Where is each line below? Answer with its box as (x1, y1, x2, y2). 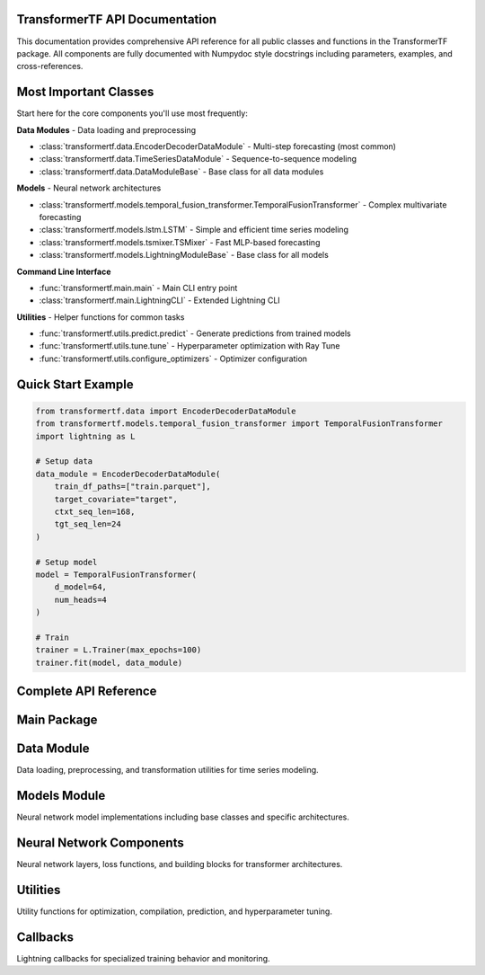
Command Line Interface (16, 266, 111, 277)
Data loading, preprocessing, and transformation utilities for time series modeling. (16, 765, 319, 776)
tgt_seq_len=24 (54, 519, 121, 529)
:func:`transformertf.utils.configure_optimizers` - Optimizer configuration (39, 353, 308, 364)
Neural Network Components (16, 835, 184, 850)
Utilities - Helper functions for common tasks (16, 311, 185, 323)
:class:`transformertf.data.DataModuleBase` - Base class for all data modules (39, 166, 324, 177)
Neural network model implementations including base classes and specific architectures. (16, 811, 350, 822)
